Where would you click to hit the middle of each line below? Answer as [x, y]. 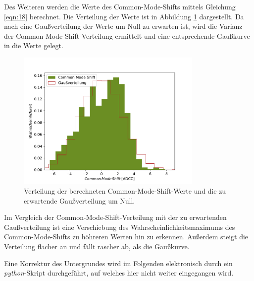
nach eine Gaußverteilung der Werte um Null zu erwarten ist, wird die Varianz [123, 26]
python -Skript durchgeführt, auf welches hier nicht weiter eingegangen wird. [119, 273]
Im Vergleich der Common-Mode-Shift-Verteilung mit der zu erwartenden [115, 217]
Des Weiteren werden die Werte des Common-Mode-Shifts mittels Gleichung [120, 6]
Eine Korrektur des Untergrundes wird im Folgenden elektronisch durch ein [118, 263]
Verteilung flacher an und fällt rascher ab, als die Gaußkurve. [97, 246]
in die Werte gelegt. [34, 45]
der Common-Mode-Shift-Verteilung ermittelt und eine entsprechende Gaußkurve [127, 35]
